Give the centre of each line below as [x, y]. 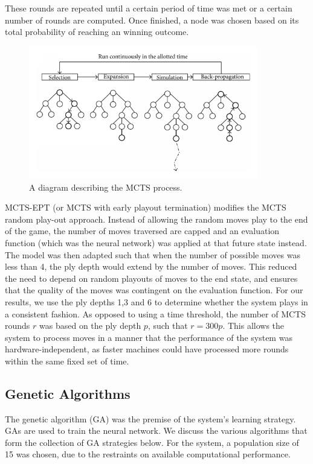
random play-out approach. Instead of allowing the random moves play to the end [156, 219]
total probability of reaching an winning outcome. [97, 32]
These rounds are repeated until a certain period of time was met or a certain [149, 8]
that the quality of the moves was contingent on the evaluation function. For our [154, 290]
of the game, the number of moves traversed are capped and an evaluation [142, 231]
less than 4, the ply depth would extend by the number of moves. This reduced [151, 266]
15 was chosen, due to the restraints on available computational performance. [148, 454]
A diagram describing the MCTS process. [106, 187]
